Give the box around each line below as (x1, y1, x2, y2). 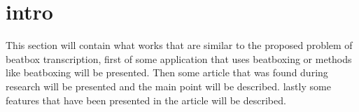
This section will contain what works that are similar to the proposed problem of (6, 38, 353, 52)
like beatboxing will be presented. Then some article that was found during (6, 65, 328, 80)
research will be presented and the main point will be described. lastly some (6, 78, 331, 93)
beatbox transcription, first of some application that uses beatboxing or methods (6, 51, 352, 66)
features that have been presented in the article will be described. (6, 92, 286, 107)
